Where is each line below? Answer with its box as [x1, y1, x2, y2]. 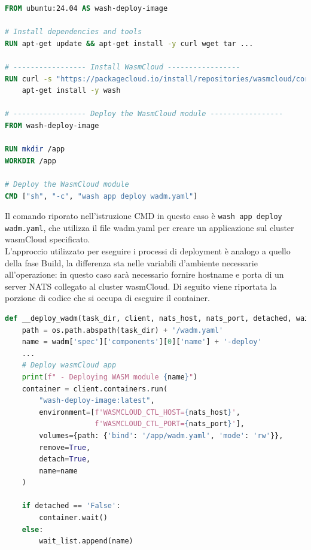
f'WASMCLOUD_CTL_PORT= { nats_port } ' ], [94, 420, 245, 429]
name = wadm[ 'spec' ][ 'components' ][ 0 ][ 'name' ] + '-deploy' [22, 338, 262, 347]
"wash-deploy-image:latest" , [39, 396, 155, 405]
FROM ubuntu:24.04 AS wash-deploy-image [5, 4, 168, 13]
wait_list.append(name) [39, 537, 133, 546]
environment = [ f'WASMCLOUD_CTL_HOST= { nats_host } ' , [39, 408, 240, 417]
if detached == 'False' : [22, 502, 121, 511]
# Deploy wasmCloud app [22, 361, 117, 370]
